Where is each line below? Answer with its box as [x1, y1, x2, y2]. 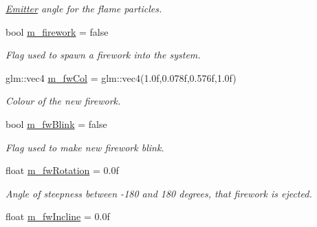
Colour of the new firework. [6, 94, 121, 108]
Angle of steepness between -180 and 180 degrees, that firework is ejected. [6, 186, 312, 200]
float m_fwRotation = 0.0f [6, 163, 119, 177]
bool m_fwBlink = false [6, 116, 107, 131]
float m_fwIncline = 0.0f [6, 209, 110, 224]
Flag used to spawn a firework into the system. [6, 47, 201, 62]
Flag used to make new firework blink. [6, 140, 164, 154]
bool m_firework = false [6, 24, 109, 39]
